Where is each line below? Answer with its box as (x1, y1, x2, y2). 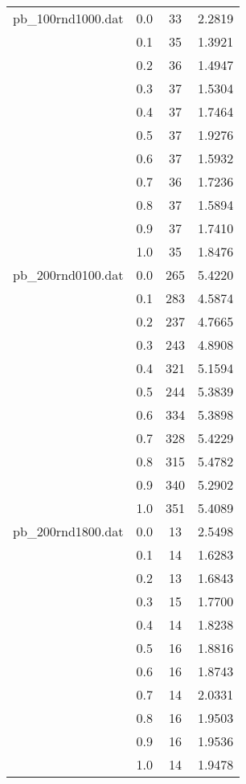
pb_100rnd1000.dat (13, 9, 124, 27)
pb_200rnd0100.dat (13, 265, 124, 284)
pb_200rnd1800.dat (13, 522, 124, 540)
